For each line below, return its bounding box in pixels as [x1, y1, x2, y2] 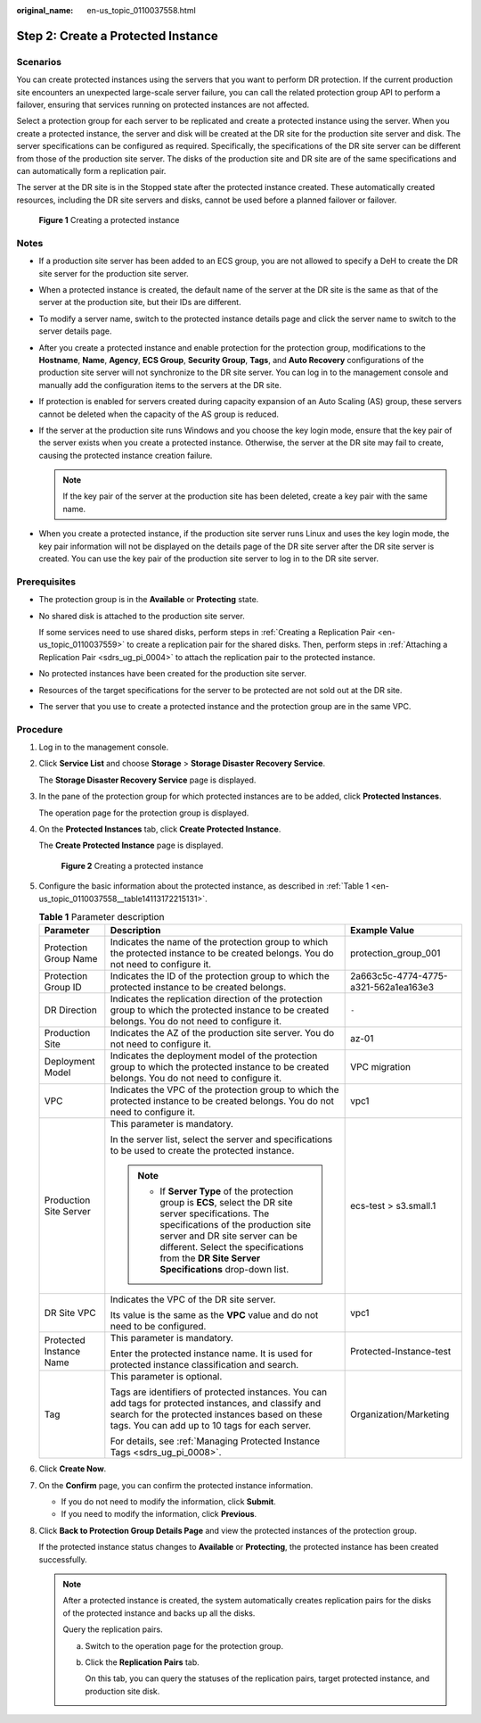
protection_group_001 [350, 947, 441, 959]
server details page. [38, 326, 112, 336]
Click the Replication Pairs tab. [85, 1657, 200, 1668]
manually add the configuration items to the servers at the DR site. [38, 379, 282, 390]
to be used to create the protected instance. [110, 1145, 295, 1157]
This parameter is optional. [110, 1371, 223, 1383]
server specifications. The [159, 1207, 270, 1220]
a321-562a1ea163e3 [350, 982, 435, 994]
